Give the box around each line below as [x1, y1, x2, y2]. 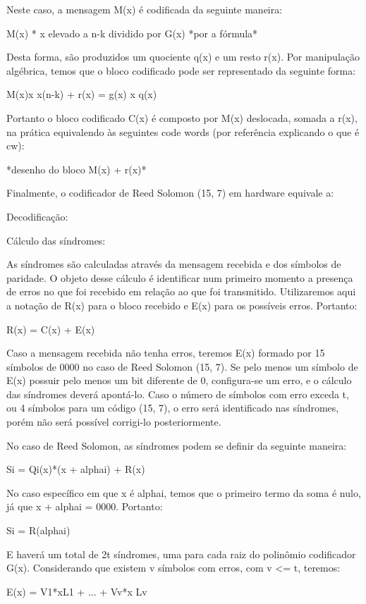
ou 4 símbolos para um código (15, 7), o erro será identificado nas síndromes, [6, 400, 339, 415]
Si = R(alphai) [6, 523, 71, 538]
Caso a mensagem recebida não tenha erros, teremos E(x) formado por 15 [6, 345, 325, 360]
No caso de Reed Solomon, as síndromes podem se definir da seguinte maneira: [6, 438, 347, 452]
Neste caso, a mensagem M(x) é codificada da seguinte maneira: [6, 2, 283, 16]
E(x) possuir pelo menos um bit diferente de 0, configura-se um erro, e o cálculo [6, 373, 352, 388]
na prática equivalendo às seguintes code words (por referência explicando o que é [6, 124, 360, 139]
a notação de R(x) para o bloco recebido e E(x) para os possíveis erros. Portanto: [6, 297, 358, 312]
